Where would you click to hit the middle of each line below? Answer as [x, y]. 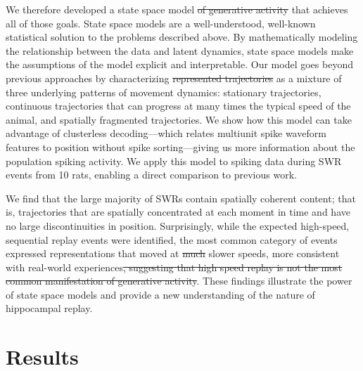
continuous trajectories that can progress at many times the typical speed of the [178, 106]
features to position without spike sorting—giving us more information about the [180, 147]
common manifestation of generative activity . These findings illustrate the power [179, 281]
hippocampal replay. [49, 308]
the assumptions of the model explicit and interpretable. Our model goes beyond [179, 64]
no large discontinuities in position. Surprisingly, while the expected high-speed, [178, 225]
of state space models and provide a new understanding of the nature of [160, 294]
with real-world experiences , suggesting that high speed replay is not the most [174, 267]
